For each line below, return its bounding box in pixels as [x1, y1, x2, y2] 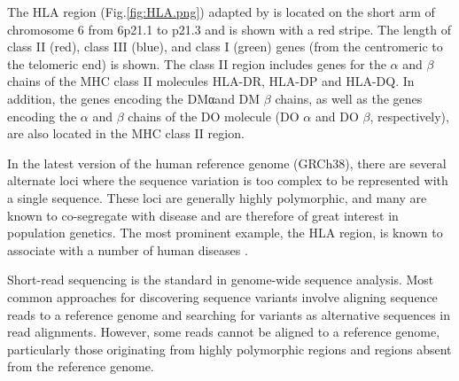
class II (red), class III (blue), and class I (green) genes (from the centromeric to [7, 37, 443, 56]
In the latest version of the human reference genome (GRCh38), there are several [7, 153, 447, 172]
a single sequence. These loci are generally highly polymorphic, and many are [7, 188, 427, 206]
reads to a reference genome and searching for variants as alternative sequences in [7, 305, 451, 323]
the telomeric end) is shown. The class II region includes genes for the [7, 54, 386, 73]
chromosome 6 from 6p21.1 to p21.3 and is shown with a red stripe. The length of [7, 19, 451, 38]
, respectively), [370, 106, 449, 125]
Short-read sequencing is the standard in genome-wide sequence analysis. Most [7, 270, 434, 289]
